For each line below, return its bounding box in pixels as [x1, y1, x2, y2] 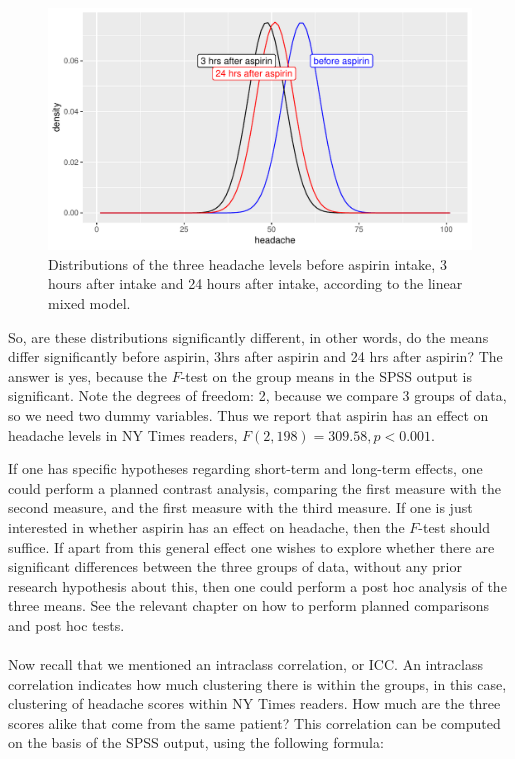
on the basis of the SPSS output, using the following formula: [8, 732, 384, 753]
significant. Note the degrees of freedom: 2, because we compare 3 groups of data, [8, 385, 507, 406]
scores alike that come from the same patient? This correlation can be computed [8, 712, 501, 733]
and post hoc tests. [8, 614, 125, 635]
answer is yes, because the [8, 365, 167, 386]
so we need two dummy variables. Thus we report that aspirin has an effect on [8, 404, 489, 425]
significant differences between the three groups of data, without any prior [8, 556, 462, 577]
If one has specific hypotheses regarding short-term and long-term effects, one [8, 458, 483, 479]
